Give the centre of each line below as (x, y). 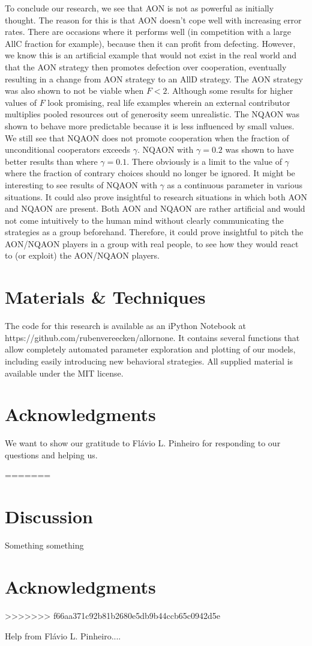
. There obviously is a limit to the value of (204, 161)
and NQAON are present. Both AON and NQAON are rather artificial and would (155, 208)
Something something (44, 545)
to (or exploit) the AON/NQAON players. (82, 255)
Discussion (49, 516)
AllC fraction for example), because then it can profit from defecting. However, (150, 43)
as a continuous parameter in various (235, 184)
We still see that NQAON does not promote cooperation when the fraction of (147, 137)
